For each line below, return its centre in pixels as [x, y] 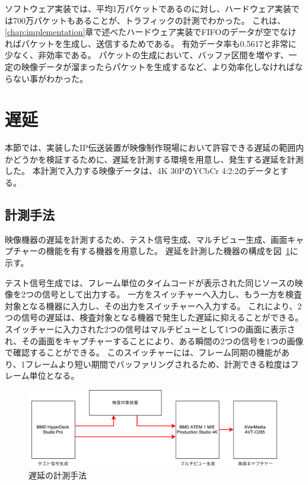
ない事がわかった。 [50, 78]
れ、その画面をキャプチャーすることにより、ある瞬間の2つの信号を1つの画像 [154, 340]
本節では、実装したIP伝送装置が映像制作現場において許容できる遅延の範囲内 [154, 148]
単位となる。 [54, 375]
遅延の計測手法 [58, 475]
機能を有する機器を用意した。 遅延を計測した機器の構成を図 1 [168, 251]
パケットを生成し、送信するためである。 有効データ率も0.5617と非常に [159, 43]
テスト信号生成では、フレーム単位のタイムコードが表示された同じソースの [150, 282]
